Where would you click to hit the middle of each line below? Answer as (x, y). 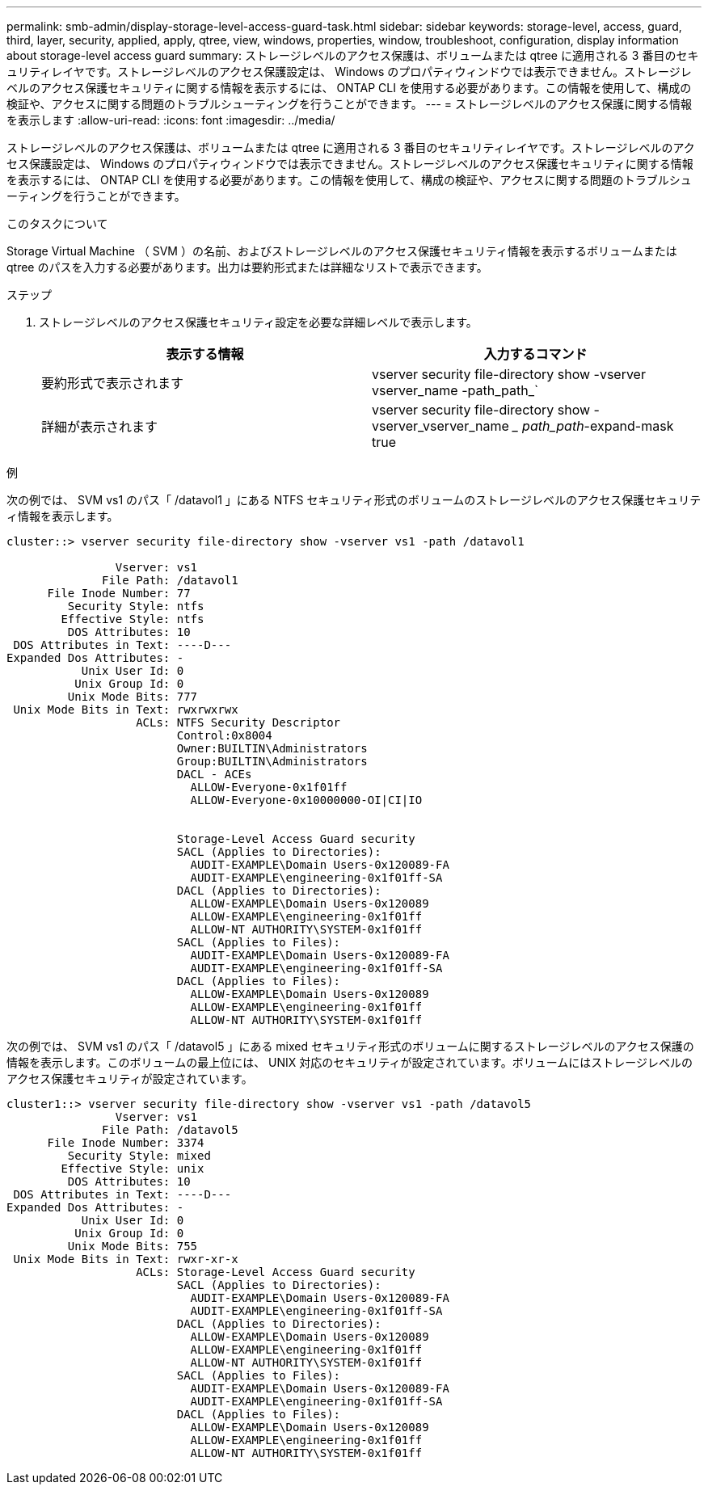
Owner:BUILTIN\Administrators (272, 748)
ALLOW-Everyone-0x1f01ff (269, 787)
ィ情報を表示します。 (63, 516)
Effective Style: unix (133, 1169)
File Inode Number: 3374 (126, 1143)
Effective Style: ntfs (133, 619)
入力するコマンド (535, 354)
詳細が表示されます (100, 427)
